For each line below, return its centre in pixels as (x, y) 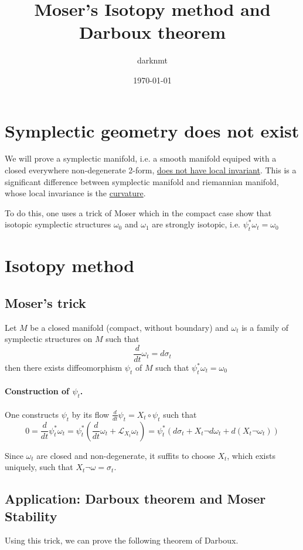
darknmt (152, 60)
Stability (31, 516)
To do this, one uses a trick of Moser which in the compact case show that (138, 212)
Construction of (37, 391)
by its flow (91, 414)
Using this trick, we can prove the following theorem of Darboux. (122, 540)
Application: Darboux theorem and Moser (135, 499)
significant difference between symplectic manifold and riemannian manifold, (142, 181)
